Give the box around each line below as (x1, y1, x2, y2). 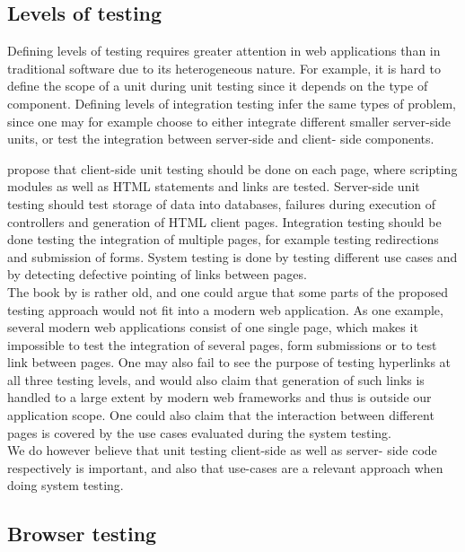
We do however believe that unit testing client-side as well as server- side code (7, 441, 437, 460)
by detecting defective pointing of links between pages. (7, 265, 307, 284)
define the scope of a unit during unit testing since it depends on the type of (7, 76, 428, 95)
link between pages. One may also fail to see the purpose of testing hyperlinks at (7, 353, 452, 372)
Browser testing (7, 520, 157, 548)
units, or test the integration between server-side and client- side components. (7, 129, 434, 148)
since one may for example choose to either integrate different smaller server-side (7, 111, 452, 130)
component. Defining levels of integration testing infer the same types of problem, (7, 93, 456, 112)
